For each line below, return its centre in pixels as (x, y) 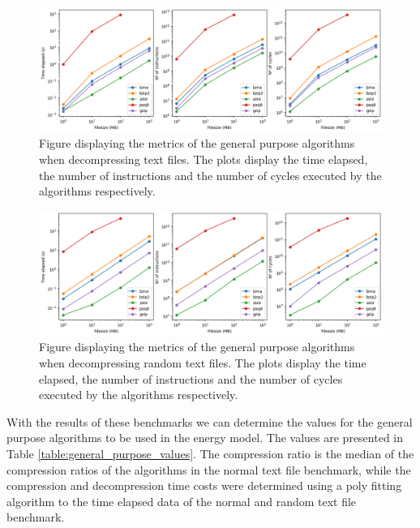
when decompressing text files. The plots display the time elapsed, (204, 159)
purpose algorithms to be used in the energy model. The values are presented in (205, 438)
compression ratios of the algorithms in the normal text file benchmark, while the (209, 469)
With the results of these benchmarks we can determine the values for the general (210, 421)
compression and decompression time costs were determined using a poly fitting (204, 485)
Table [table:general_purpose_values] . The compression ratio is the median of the (210, 454)
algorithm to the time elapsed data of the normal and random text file (182, 501)
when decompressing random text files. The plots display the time (203, 363)
